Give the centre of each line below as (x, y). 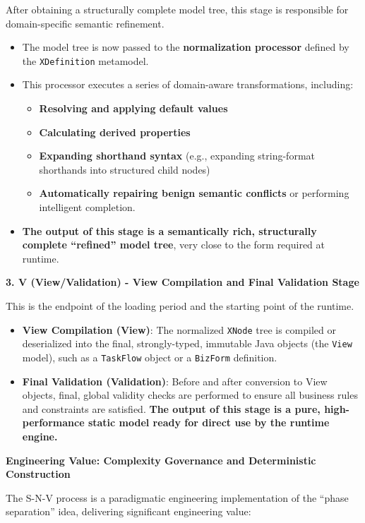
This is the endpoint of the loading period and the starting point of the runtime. (180, 305)
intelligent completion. (87, 207)
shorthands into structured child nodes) (125, 169)
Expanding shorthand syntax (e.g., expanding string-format (177, 156)
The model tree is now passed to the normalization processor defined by (186, 47)
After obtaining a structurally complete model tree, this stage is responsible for (177, 9)
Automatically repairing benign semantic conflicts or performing (194, 193)
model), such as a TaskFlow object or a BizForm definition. (150, 357)
